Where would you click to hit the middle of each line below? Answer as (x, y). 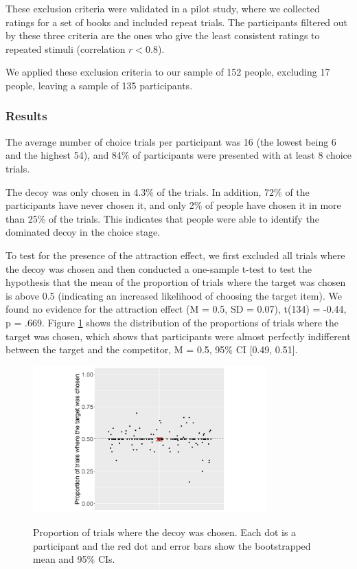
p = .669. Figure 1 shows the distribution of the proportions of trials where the (172, 322)
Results (26, 116)
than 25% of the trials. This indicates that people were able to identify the (162, 218)
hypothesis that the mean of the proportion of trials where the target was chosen (176, 282)
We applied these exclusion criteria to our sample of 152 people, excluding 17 (168, 72)
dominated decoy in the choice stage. (83, 232)
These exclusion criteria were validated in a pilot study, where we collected (163, 8)
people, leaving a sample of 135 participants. (99, 85)
